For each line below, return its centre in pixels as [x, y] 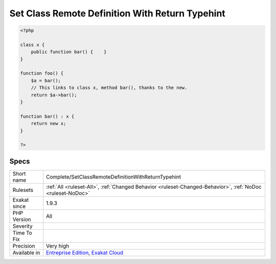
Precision [24, 246]
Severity [22, 226]
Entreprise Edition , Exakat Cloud [85, 252]
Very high [58, 246]
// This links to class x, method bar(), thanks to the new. [109, 88]
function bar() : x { [47, 116]
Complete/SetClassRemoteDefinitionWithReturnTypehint [114, 177]
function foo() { [42, 73]
